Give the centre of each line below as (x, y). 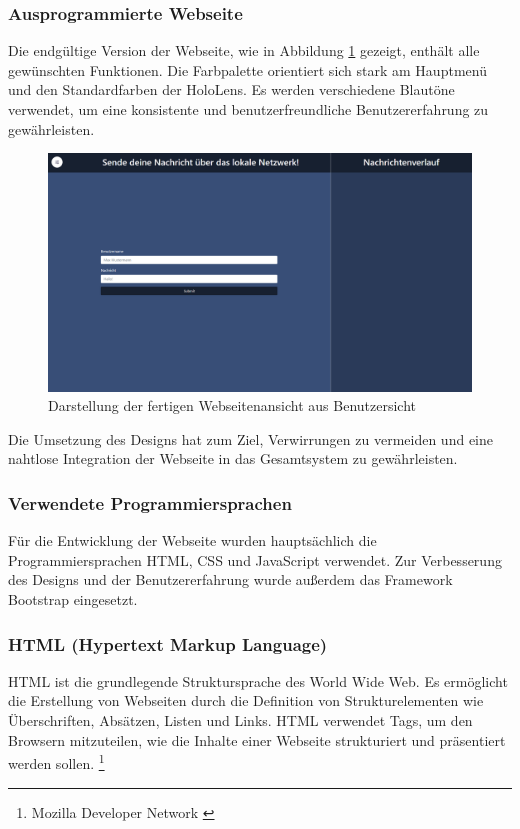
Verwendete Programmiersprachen (150, 502)
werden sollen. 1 (56, 761)
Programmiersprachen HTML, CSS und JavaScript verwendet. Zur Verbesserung (255, 559)
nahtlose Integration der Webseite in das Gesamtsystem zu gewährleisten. (233, 458)
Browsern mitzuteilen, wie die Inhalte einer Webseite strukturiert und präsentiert (257, 739)
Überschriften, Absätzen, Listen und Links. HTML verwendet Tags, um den (240, 720)
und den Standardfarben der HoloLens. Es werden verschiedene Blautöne (231, 89)
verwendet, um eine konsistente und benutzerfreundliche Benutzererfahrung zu (248, 109)
